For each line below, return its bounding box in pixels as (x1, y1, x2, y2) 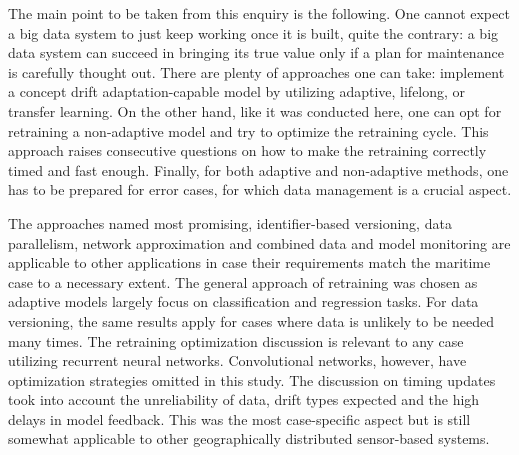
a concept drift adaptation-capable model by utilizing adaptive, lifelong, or (8, 81, 466, 102)
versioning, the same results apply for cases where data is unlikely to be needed (8, 310, 494, 331)
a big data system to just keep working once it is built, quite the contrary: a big (8, 22, 499, 43)
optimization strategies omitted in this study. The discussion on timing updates (8, 369, 496, 390)
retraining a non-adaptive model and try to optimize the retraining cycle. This (8, 120, 489, 141)
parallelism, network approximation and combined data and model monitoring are (8, 232, 511, 253)
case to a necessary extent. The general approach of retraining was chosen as (8, 271, 478, 292)
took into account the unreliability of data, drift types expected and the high (8, 389, 480, 410)
